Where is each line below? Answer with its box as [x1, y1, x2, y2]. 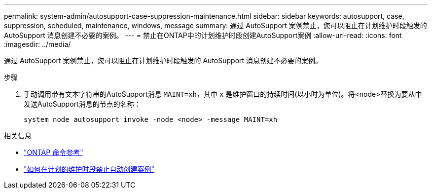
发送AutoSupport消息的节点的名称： [24, 100, 141, 108]
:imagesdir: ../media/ [4, 40, 71, 48]
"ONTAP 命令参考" [24, 148, 83, 156]
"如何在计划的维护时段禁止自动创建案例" [24, 165, 155, 173]
